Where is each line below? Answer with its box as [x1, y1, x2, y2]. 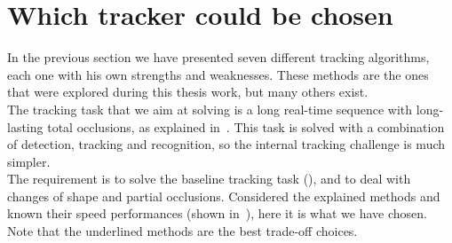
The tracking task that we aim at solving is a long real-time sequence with [7, 99, 413, 118]
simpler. [7, 152, 51, 170]
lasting [7, 117, 44, 136]
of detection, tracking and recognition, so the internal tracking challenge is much [7, 135, 446, 153]
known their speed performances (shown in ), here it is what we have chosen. [7, 204, 428, 223]
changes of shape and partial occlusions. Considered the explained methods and [7, 186, 440, 205]
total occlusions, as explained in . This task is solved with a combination [47, 117, 445, 136]
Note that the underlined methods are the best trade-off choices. [7, 222, 358, 240]
